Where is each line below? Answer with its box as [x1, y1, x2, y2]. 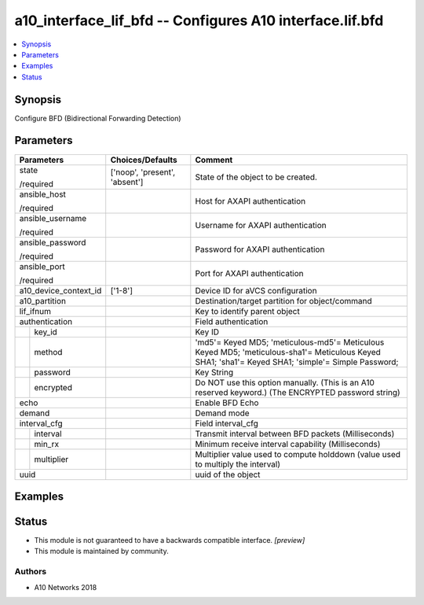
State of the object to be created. [195, 172, 318, 183]
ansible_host [19, 189, 67, 200]
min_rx [34, 438, 59, 449]
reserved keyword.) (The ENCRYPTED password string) [195, 386, 400, 397]
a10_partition [19, 295, 67, 306]
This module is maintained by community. [34, 547, 169, 556]
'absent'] [110, 176, 144, 187]
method [34, 346, 63, 357]
